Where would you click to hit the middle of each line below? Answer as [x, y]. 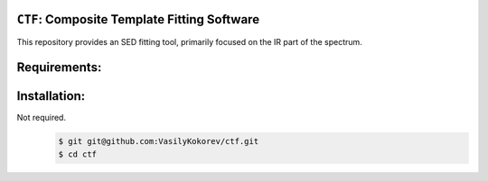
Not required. [42, 118]
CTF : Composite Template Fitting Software [138, 19]
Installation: [51, 96]
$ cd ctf [78, 154]
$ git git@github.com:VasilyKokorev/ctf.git [159, 141]
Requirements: [59, 68]
